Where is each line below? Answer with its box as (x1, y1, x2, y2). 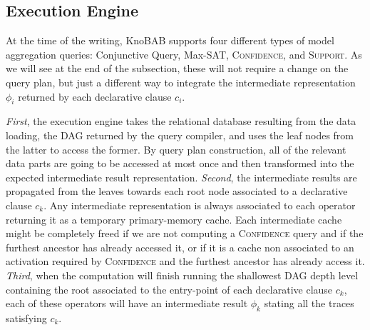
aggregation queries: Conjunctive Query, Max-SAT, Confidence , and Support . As (6, 46, 362, 61)
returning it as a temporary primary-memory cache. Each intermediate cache (6, 211, 342, 226)
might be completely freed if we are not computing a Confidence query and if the (6, 226, 364, 241)
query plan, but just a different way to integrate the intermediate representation (6, 74, 356, 89)
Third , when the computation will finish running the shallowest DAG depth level (6, 267, 359, 282)
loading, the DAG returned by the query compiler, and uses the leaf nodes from (6, 127, 354, 142)
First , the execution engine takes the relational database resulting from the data (6, 114, 356, 129)
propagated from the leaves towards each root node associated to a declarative (6, 184, 348, 199)
